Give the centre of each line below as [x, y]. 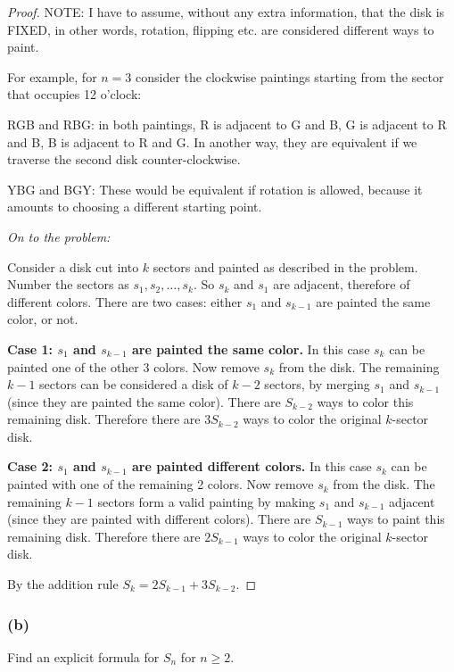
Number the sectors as [68, 284]
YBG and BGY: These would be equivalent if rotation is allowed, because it [215, 189]
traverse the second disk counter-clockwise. [124, 159]
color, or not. [43, 319]
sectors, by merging [317, 384]
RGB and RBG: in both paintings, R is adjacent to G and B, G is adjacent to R [227, 124]
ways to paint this [396, 519]
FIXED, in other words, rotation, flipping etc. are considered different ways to [221, 29]
